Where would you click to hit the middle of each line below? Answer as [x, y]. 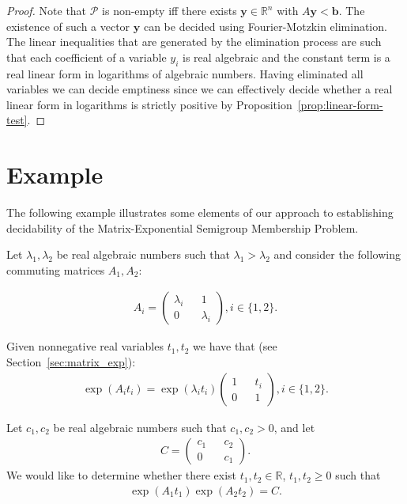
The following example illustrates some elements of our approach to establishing [200, 212]
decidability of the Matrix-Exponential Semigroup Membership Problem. [183, 227]
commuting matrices [56, 269]
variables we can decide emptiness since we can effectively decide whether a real [200, 89]
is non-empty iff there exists [170, 10]
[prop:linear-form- [340, 104]
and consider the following [337, 254]
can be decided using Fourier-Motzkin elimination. [265, 26]
